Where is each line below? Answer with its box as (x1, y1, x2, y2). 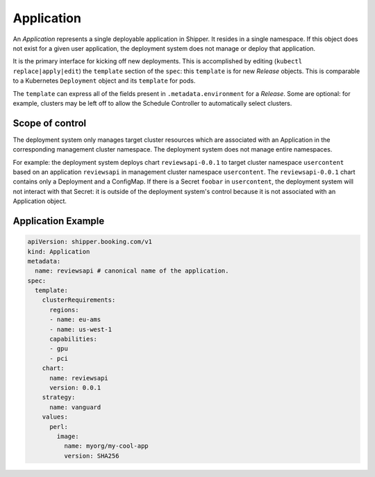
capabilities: (49, 335, 97, 343)
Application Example (12, 215, 105, 227)
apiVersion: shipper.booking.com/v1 (27, 238, 153, 246)
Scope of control (12, 117, 87, 129)
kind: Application (27, 248, 90, 255)
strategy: (42, 394, 76, 401)
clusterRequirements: (42, 296, 116, 304)
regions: (49, 306, 79, 314)
